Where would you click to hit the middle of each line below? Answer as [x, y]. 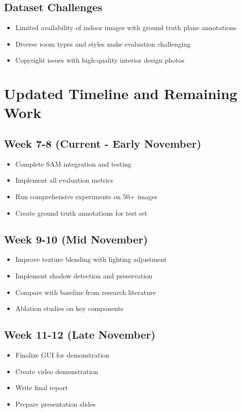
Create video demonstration [57, 371]
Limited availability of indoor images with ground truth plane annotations [126, 27]
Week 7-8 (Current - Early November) [103, 143]
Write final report [42, 387]
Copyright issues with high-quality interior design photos [100, 60]
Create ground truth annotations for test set [81, 213]
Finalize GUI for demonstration [62, 354]
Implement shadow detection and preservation [84, 275]
